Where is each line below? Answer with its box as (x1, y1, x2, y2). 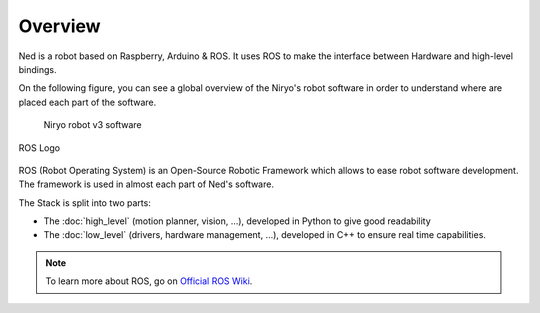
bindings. (18, 63, 57, 75)
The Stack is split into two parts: (18, 196, 152, 209)
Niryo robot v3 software (43, 119, 142, 131)
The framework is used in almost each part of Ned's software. (18, 178, 275, 190)
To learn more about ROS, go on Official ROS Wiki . (45, 275, 253, 287)
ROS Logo (18, 141, 60, 154)
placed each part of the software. (18, 96, 157, 108)
